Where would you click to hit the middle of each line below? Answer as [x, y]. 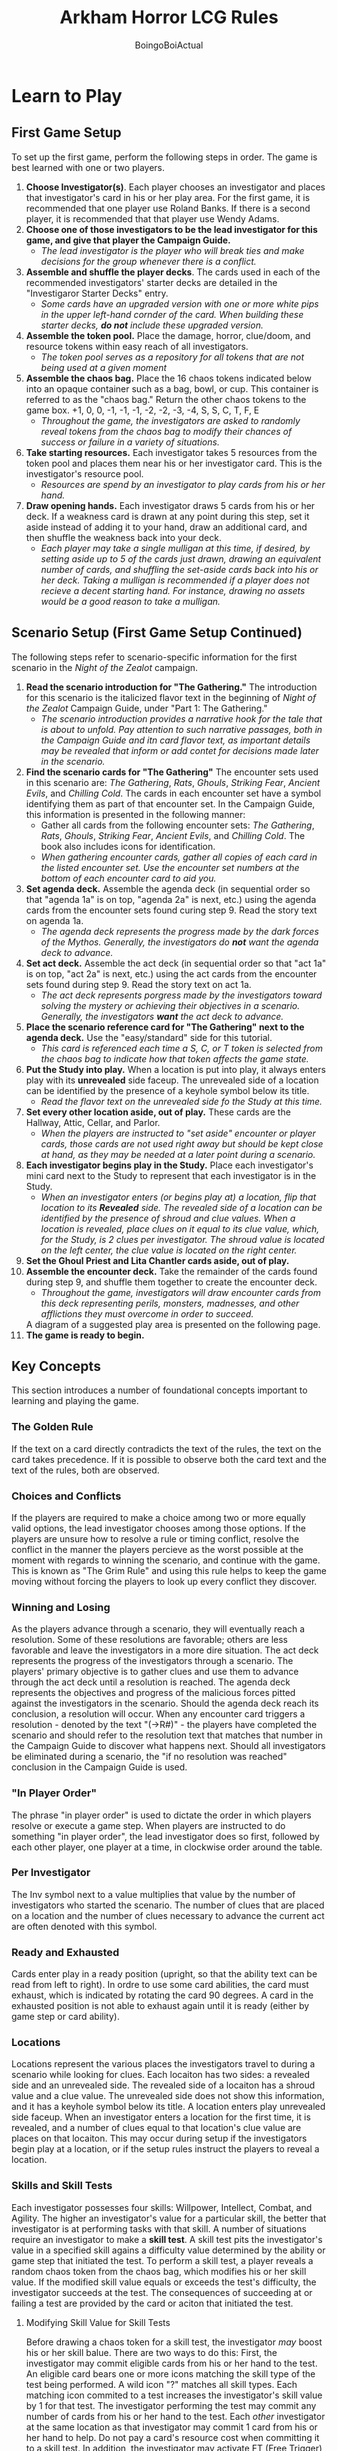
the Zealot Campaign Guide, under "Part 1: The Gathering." [146, 708]
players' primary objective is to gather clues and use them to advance [155, 1672]
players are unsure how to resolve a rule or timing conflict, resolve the [155, 1538]
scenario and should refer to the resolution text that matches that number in [167, 1735]
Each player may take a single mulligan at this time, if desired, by [175, 548]
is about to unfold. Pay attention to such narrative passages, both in [181, 729]
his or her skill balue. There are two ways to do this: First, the [151, 2352]
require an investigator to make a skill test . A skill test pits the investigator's [167, 2239]
